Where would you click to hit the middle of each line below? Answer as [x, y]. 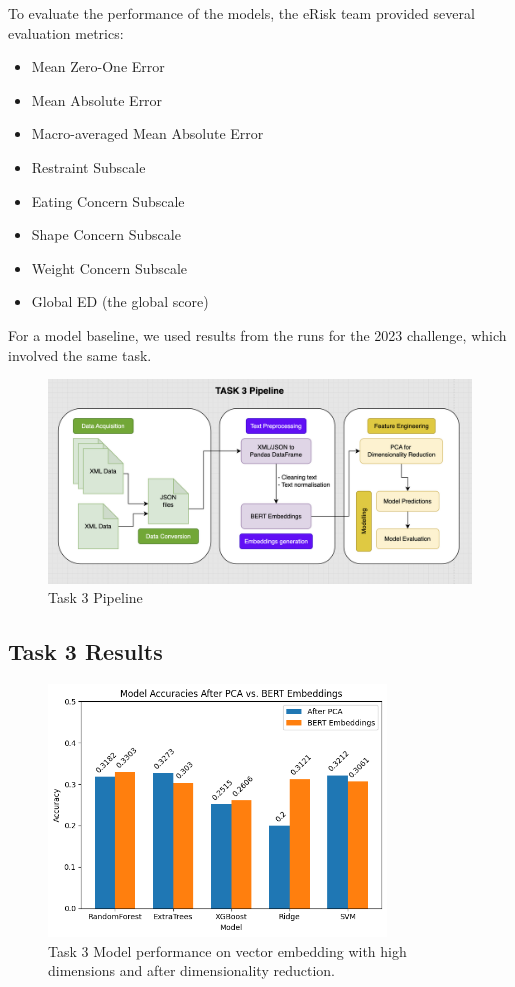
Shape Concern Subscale [106, 234]
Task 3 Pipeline [95, 597]
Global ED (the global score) [120, 301]
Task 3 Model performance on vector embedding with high [227, 950]
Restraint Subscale [88, 166]
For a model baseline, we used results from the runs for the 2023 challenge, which [257, 334]
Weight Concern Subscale [109, 267]
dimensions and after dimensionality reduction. [191, 970]
